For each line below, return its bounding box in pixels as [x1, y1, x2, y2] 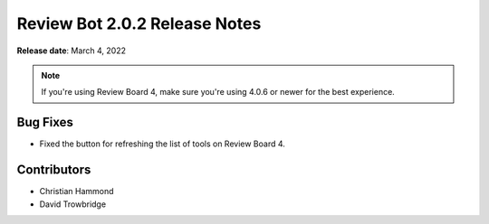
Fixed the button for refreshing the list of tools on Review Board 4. [39, 138, 285, 149]
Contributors [16, 163, 91, 178]
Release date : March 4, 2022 [16, 45, 127, 56]
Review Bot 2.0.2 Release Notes [16, 14, 262, 33]
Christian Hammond [39, 186, 114, 197]
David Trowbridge [39, 199, 107, 210]
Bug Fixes [16, 115, 74, 130]
